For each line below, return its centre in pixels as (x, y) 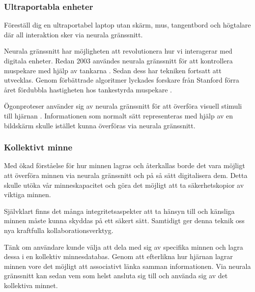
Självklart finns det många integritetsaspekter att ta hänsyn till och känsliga (119, 211)
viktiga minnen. (28, 194)
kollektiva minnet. (31, 285)
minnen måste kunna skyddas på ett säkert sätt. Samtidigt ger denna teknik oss (124, 220)
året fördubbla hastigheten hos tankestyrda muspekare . (88, 89)
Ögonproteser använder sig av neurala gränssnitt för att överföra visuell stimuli (123, 106)
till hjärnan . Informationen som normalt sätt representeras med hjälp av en (119, 115)
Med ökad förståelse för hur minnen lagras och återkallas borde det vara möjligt (125, 165)
